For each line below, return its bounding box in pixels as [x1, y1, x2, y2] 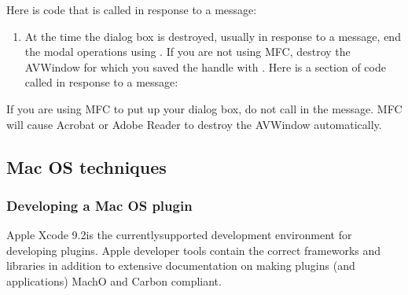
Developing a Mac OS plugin [6, 195, 193, 215]
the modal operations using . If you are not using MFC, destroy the [24, 43, 351, 60]
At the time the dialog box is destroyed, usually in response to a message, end [24, 28, 401, 44]
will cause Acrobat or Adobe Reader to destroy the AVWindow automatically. [6, 116, 382, 132]
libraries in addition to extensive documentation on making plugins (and [6, 257, 355, 274]
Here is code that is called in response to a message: [6, 2, 257, 17]
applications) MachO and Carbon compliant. [6, 272, 222, 289]
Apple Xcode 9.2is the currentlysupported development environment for [6, 227, 352, 243]
